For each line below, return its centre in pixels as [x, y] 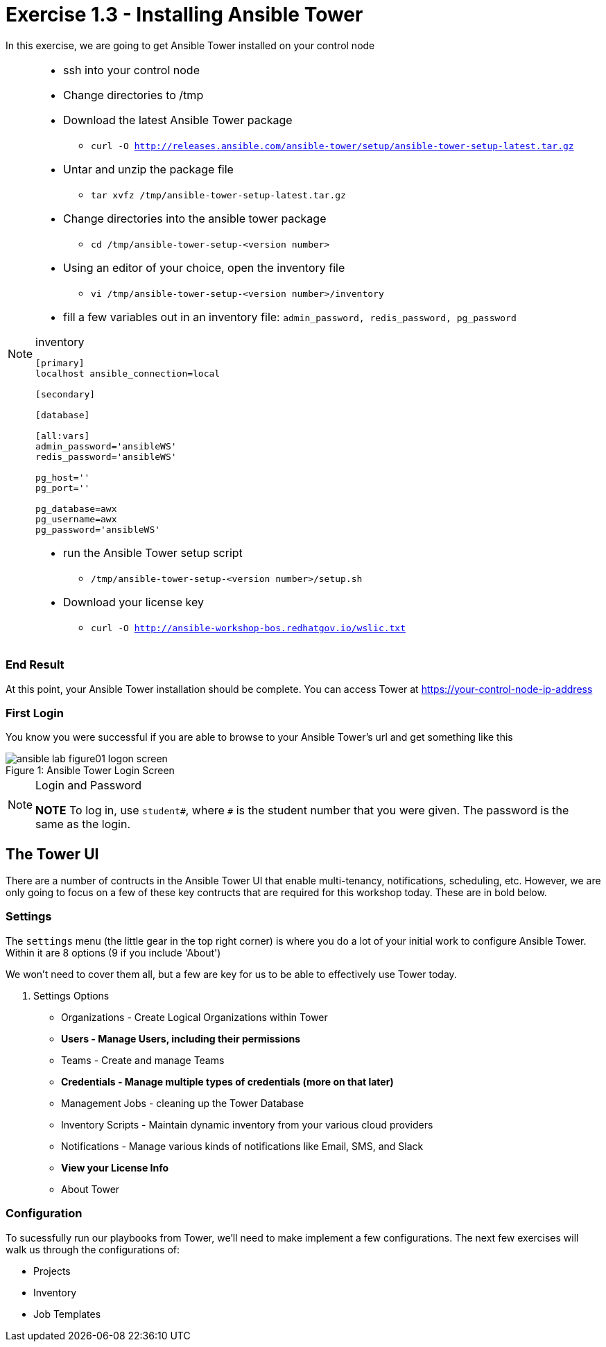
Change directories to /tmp [133, 95]
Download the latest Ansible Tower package [178, 120]
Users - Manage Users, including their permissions [181, 1038]
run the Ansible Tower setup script [153, 552]
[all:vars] [63, 436]
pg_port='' [63, 488]
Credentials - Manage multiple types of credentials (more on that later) [227, 1081]
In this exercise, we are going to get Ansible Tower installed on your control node [190, 45]
